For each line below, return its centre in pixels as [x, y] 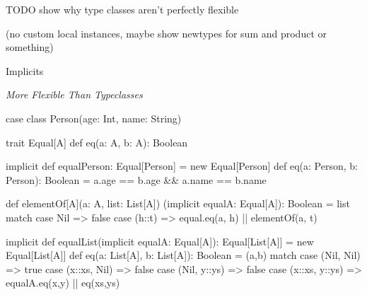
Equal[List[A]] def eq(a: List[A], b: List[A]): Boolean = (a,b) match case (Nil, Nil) [183, 255]
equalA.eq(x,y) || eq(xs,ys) [63, 283]
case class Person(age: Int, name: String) [94, 118]
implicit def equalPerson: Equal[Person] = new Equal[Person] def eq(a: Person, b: [182, 166]
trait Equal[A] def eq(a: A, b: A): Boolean [97, 142]
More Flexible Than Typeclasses [74, 94]
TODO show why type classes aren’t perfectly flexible [122, 9]
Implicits [25, 70]
